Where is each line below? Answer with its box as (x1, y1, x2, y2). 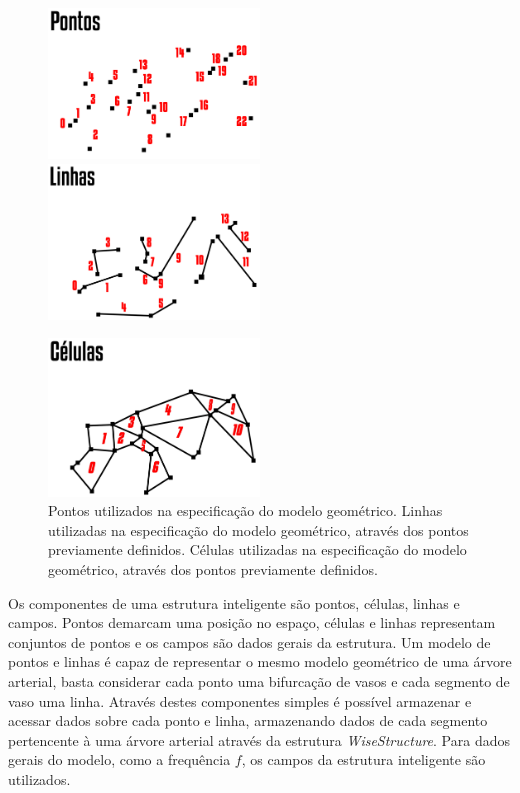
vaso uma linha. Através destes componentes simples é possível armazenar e (8, 690, 472, 711)
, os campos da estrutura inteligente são (241, 749, 486, 770)
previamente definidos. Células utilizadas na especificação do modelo (48, 539, 467, 560)
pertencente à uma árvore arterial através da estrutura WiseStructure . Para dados (8, 729, 510, 750)
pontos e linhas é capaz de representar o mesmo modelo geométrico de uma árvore (8, 651, 512, 672)
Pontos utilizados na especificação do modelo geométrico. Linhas (48, 500, 443, 521)
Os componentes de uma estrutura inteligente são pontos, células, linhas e (8, 592, 460, 613)
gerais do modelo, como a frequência (8, 749, 231, 770)
